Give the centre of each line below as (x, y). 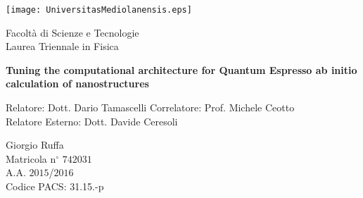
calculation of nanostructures (77, 83)
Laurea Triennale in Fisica (62, 46)
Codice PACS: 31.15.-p (55, 186)
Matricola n (31, 158)
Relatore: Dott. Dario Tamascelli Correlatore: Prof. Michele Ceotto (150, 107)
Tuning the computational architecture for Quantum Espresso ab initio (181, 69)
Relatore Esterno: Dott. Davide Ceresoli (92, 121)
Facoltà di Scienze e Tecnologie (72, 32)
